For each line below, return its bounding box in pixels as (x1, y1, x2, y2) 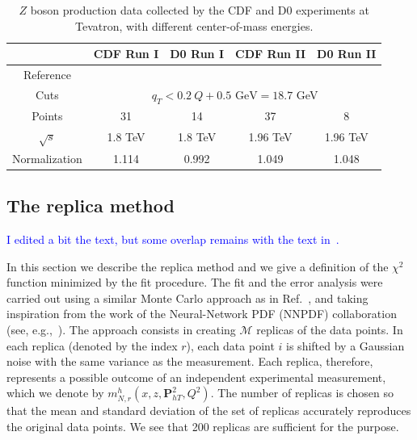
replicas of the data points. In (256, 321, 403, 338)
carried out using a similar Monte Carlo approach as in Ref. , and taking (6, 289, 369, 306)
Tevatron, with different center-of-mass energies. (75, 17, 314, 34)
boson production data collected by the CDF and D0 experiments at (30, 2, 369, 18)
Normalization (12, 149, 82, 166)
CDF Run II (235, 45, 306, 62)
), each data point (186, 337, 275, 354)
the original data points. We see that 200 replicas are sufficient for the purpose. (6, 418, 399, 435)
